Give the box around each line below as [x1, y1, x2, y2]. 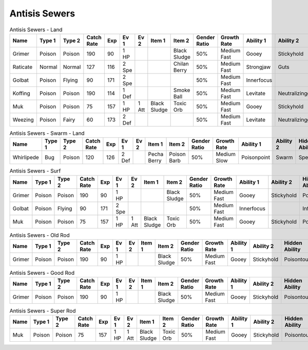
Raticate [12, 63, 33, 71]
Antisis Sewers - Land [9, 26, 63, 33]
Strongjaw [246, 63, 271, 71]
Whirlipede [12, 154, 40, 161]
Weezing [12, 116, 34, 123]
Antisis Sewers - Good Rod [9, 269, 75, 276]
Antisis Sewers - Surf [9, 167, 61, 174]
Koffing [12, 90, 30, 97]
